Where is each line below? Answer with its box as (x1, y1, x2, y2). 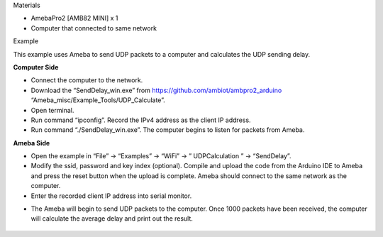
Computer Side (13, 62, 59, 71)
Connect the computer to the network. (30, 76, 143, 84)
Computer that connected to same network (30, 23, 157, 32)
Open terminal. (30, 106, 74, 114)
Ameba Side (13, 138, 50, 147)
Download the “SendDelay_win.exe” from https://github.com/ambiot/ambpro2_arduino (30, 86, 282, 94)
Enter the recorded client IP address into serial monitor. (30, 192, 192, 200)
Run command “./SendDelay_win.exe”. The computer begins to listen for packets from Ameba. (30, 126, 305, 134)
